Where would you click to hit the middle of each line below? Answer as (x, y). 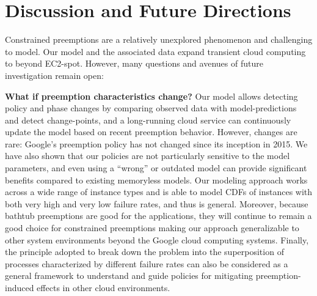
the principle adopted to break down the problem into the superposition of (144, 252)
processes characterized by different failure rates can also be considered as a (147, 263)
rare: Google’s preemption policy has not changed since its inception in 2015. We (156, 143)
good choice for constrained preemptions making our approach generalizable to (152, 228)
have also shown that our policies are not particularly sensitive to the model (148, 156)
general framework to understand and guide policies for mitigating (129, 276)
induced (20, 287)
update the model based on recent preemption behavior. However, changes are (151, 132)
